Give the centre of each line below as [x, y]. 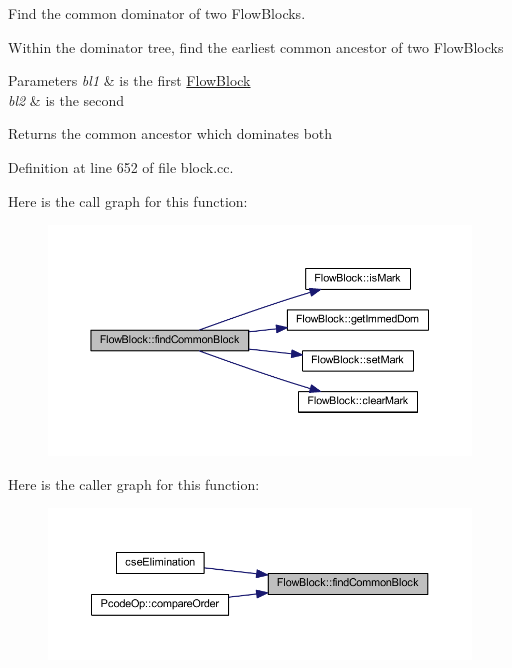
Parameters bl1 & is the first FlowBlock [129, 80]
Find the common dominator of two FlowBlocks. [157, 13]
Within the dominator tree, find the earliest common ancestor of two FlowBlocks [256, 46]
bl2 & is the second [66, 99]
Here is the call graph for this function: [128, 200]
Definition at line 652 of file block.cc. [121, 166]
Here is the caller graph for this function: [134, 483]
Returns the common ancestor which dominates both [170, 133]
